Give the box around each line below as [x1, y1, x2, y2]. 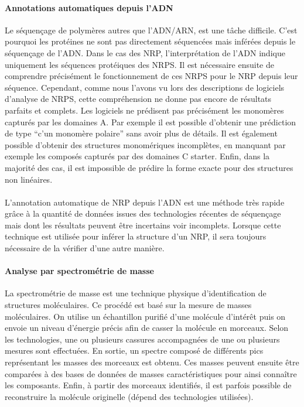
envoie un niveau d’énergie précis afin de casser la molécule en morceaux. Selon [5, 322, 289, 334]
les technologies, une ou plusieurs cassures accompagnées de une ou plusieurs [5, 333, 280, 345]
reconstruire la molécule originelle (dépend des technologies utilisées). [5, 390, 254, 402]
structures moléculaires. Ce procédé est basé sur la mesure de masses [5, 299, 252, 311]
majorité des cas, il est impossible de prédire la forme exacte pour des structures [5, 161, 293, 173]
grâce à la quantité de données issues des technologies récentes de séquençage [5, 207, 281, 220]
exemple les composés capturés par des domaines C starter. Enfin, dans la [5, 150, 270, 162]
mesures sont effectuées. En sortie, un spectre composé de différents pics [5, 344, 264, 357]
